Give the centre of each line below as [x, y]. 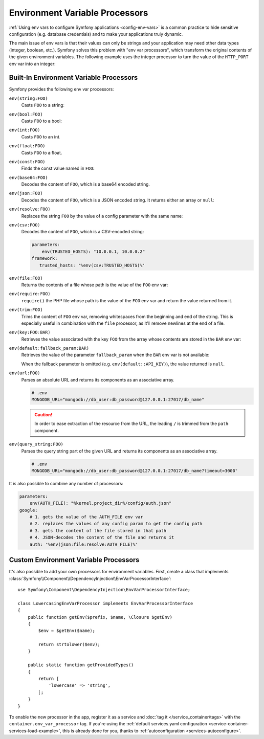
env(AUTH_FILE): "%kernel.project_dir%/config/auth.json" [100, 503]
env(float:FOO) [27, 146]
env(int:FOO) [25, 130]
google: [28, 510]
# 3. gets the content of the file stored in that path [98, 530]
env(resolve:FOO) [30, 209]
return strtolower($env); [69, 645]
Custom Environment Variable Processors [74, 560]
